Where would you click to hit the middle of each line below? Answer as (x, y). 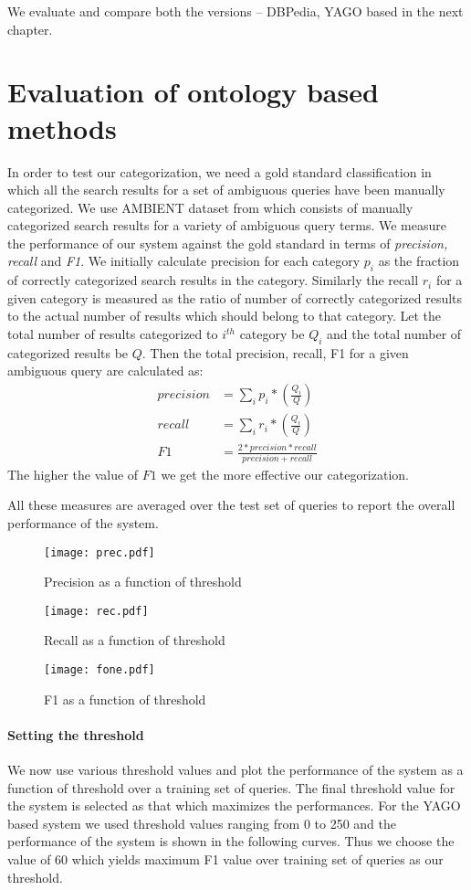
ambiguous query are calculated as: (105, 371)
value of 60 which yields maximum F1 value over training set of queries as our (225, 859)
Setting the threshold (76, 734)
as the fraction (419, 261)
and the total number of (394, 334)
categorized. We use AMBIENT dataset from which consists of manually (210, 207)
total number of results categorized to (113, 334)
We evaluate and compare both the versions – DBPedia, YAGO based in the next (235, 11)
